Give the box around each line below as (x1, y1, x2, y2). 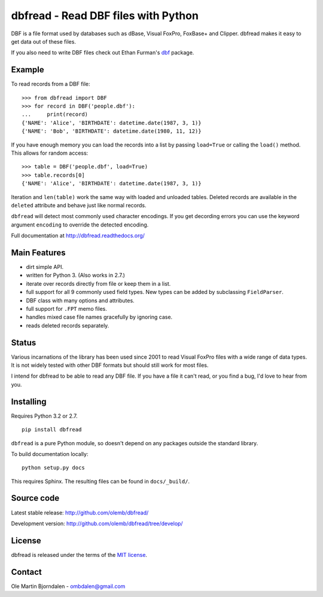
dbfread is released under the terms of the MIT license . (11, 551, 148, 558)
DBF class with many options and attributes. (26, 296, 135, 304)
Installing (11, 396, 47, 406)
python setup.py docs (22, 464, 85, 472)
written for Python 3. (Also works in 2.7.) (26, 272, 126, 279)
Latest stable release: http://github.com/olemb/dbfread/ (11, 509, 149, 516)
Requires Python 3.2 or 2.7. (11, 412, 78, 420)
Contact (11, 567, 42, 577)
